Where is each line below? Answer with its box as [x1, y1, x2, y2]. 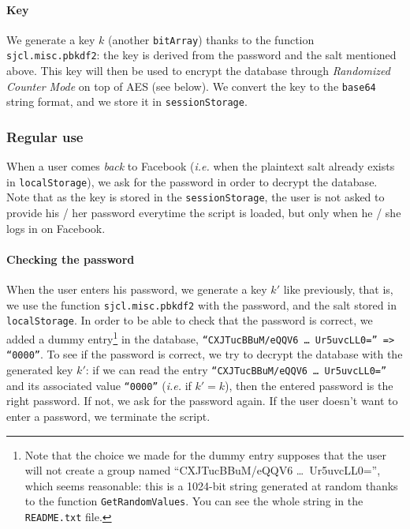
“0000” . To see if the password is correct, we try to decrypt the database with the [6, 346, 403, 362]
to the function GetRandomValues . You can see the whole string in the [24, 493, 363, 509]
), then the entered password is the [225, 377, 393, 393]
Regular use [6, 126, 84, 146]
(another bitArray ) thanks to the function [108, 31, 315, 47]
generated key [6, 362, 73, 377]
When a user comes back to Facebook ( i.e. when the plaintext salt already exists [6, 158, 395, 174]
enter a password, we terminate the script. [6, 407, 211, 424]
